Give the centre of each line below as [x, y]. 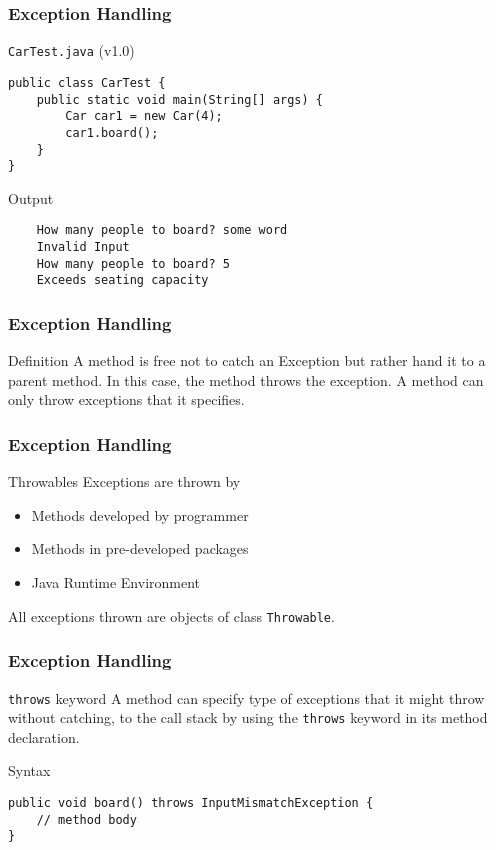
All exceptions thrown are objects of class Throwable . [171, 615]
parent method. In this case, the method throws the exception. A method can [246, 379]
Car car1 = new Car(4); [144, 116]
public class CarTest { [87, 82]
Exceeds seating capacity [122, 280]
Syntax [29, 770]
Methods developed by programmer [140, 514]
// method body [86, 819]
